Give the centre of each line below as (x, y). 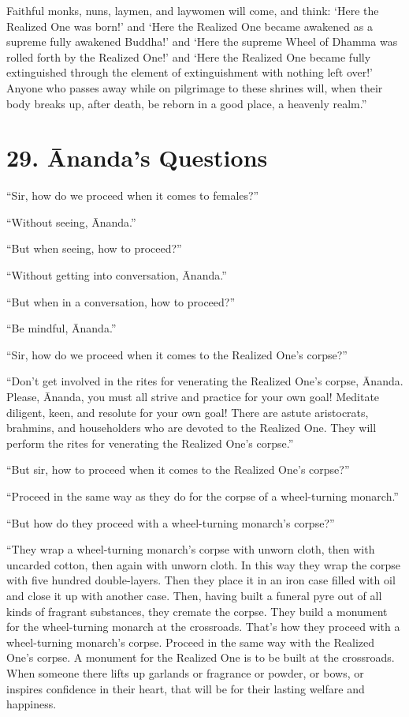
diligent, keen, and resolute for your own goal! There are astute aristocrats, (188, 412)
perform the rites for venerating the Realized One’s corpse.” (150, 443)
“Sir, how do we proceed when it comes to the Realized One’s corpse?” (177, 354)
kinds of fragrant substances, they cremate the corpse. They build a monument (197, 611)
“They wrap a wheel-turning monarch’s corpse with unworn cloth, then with (191, 549)
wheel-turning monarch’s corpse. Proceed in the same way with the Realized (191, 642)
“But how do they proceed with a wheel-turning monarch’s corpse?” (171, 522)
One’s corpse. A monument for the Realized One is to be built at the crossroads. (201, 657)
